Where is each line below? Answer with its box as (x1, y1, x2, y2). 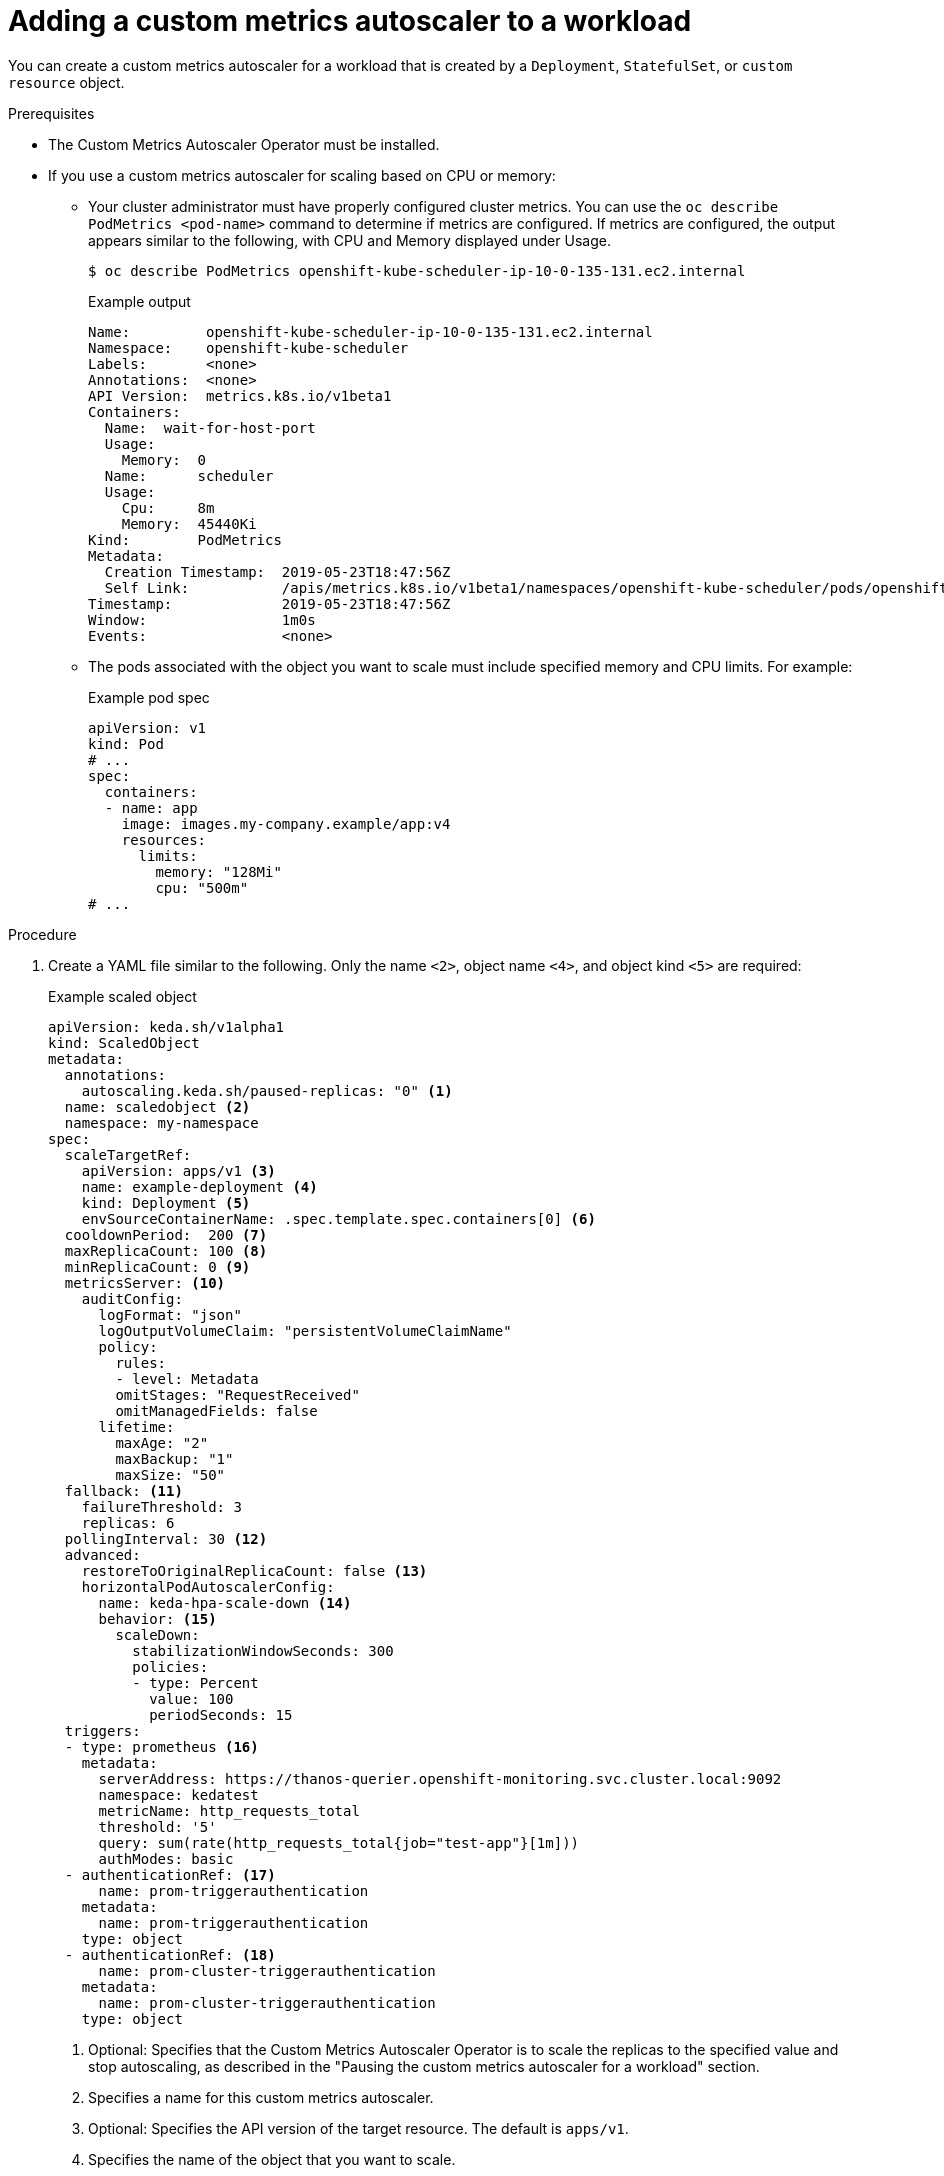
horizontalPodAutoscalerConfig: (81, 1578, 335, 1595)
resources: (121, 831, 207, 848)
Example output (88, 292, 191, 310)
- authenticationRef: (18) (64, 1946, 276, 1963)
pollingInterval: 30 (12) (64, 1530, 268, 1547)
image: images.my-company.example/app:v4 (121, 815, 451, 832)
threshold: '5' (98, 1818, 217, 1835)
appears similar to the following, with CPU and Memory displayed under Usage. (88, 231, 611, 249)
